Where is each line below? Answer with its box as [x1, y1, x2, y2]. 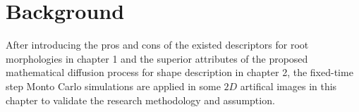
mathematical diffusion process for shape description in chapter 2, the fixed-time [6, 65, 353, 80]
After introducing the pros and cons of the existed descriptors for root [6, 37, 309, 52]
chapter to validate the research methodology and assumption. [6, 92, 275, 107]
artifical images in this [240, 78, 337, 93]
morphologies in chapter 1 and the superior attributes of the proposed [6, 51, 308, 66]
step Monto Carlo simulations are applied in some [6, 78, 221, 93]
